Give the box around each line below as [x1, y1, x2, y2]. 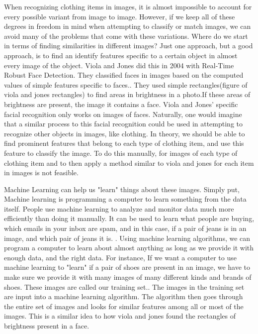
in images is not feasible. [4, 167, 79, 178]
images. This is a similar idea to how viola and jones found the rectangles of [4, 311, 236, 321]
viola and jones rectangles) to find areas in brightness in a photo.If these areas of [4, 89, 251, 100]
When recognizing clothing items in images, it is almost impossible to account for [4, 1, 252, 11]
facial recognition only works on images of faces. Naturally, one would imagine [4, 109, 242, 119]
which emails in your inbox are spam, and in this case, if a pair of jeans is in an [4, 223, 247, 233]
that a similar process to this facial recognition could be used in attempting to [4, 118, 243, 129]
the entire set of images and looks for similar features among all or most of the [4, 301, 244, 311]
